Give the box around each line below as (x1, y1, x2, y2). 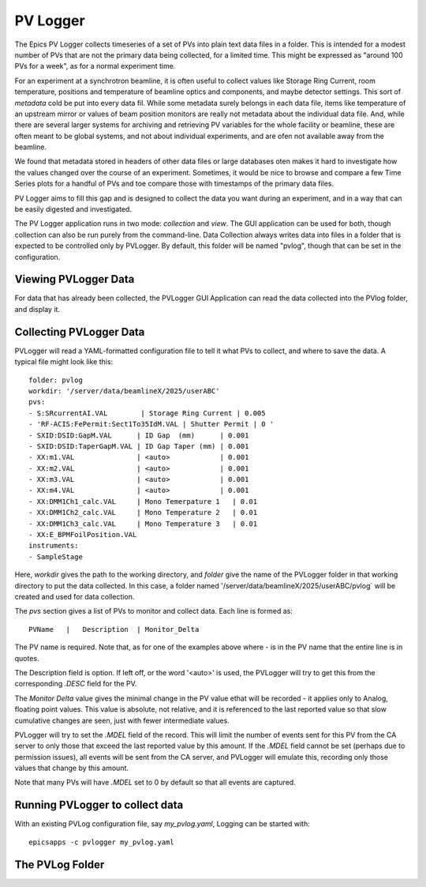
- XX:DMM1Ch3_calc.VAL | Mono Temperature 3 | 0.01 (28, 519, 258, 528)
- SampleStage (28, 552, 83, 561)
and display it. (14, 304, 61, 314)
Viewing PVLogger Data (14, 272, 135, 286)
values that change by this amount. (14, 763, 129, 773)
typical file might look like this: (14, 357, 114, 366)
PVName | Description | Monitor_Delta (28, 625, 200, 633)
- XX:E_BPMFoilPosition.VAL (28, 530, 137, 539)
